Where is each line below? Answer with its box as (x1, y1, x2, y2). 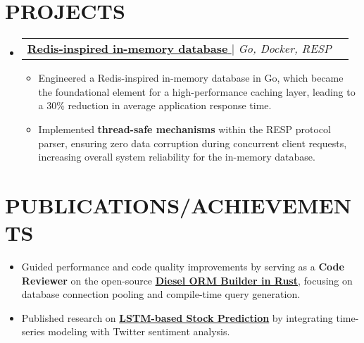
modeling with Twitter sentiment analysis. (48, 324, 230, 339)
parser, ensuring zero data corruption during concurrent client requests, (38, 135, 347, 150)
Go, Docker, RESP (238, 40, 332, 57)
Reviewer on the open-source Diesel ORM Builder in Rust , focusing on (21, 273, 353, 287)
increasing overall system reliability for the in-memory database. (38, 149, 315, 164)
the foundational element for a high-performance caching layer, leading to (38, 84, 356, 99)
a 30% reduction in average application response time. (38, 98, 272, 113)
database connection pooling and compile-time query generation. (21, 287, 301, 301)
